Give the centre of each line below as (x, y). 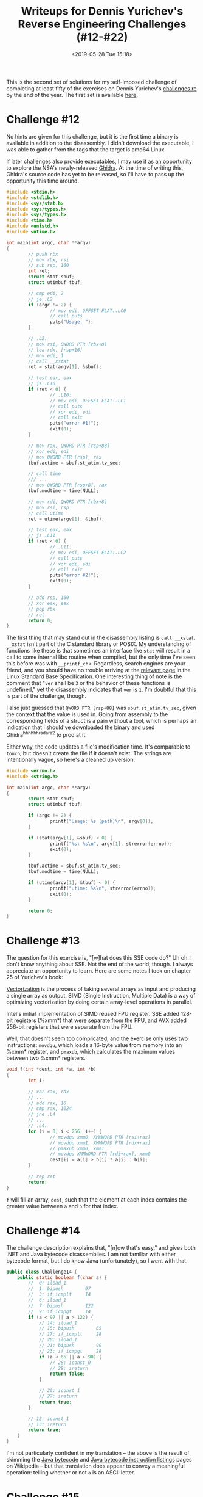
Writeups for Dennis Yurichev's (102, 11)
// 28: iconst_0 (70, 1363)
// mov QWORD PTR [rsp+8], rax (68, 485)
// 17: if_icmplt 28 (70, 1334)
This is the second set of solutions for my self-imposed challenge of (92, 82)
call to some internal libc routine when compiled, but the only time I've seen (101, 657)
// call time (45, 474)
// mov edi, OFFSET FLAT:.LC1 (88, 401)
